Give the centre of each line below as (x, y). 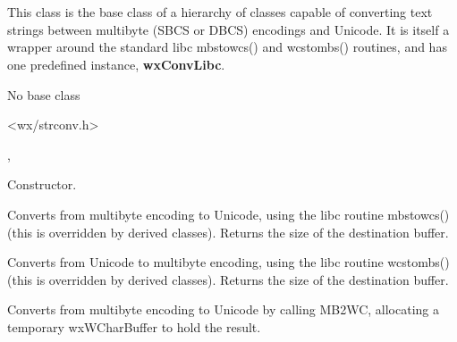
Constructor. (42, 184)
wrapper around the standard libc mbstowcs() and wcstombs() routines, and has (227, 47)
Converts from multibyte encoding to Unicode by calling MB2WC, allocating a (223, 309)
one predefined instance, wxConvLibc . (116, 64)
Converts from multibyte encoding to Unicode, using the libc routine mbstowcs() (228, 214)
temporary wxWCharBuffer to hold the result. (134, 326)
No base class (44, 94)
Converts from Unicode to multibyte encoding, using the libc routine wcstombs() (228, 262)
